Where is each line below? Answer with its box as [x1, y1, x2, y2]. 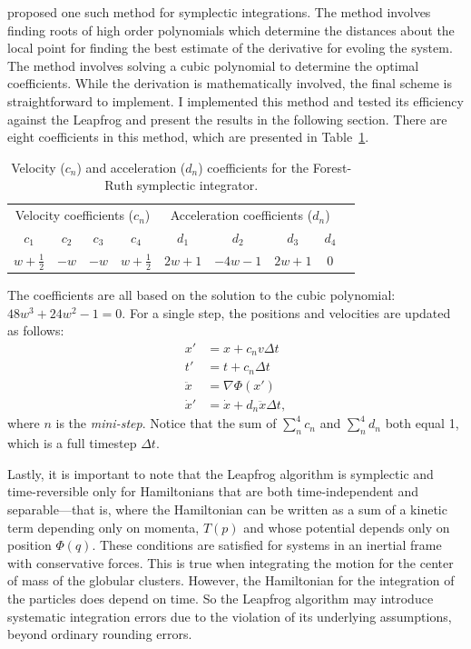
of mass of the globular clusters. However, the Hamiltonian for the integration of [7, 571, 455, 590]
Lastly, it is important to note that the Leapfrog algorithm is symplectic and [7, 464, 434, 483]
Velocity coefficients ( [15, 205, 134, 225]
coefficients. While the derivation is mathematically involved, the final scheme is [7, 74, 452, 93]
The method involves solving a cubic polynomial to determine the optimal [7, 55, 419, 75]
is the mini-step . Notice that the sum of [55, 414, 277, 433]
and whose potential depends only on [243, 517, 450, 536]
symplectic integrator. [136, 175, 259, 195]
